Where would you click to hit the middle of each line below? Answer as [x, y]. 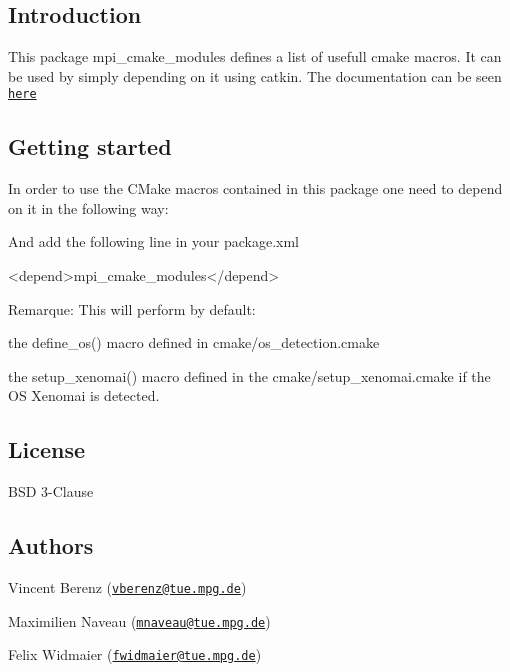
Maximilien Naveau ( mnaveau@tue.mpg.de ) [139, 620]
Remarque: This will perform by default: [132, 308]
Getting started [90, 146]
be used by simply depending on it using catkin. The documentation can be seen [255, 75]
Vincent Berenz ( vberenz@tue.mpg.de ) [127, 587]
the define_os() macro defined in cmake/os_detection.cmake [194, 342]
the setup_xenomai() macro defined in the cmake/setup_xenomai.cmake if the [249, 375]
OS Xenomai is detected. [84, 395]
